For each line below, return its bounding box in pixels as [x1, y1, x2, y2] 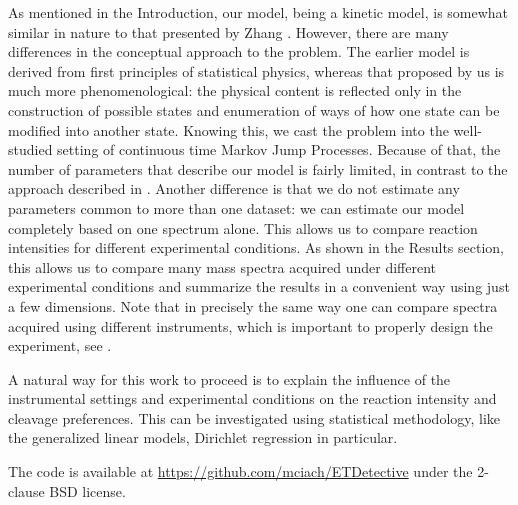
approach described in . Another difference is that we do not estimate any [8, 178, 460, 199]
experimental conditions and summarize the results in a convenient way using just [8, 276, 510, 297]
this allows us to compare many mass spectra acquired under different [8, 256, 437, 277]
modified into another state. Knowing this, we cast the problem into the [8, 119, 449, 140]
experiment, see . [8, 335, 112, 356]
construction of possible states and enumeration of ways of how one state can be [8, 99, 500, 120]
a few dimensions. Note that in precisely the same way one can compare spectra [8, 295, 498, 316]
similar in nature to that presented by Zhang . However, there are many [8, 21, 449, 42]
